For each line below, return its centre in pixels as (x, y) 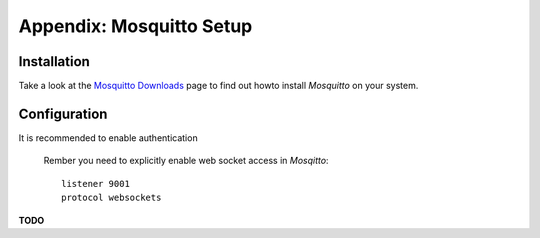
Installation (54, 61)
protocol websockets (111, 198)
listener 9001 (95, 183)
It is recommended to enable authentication (108, 137)
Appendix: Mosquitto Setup (135, 26)
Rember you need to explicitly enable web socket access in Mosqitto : (186, 161)
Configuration (63, 113)
